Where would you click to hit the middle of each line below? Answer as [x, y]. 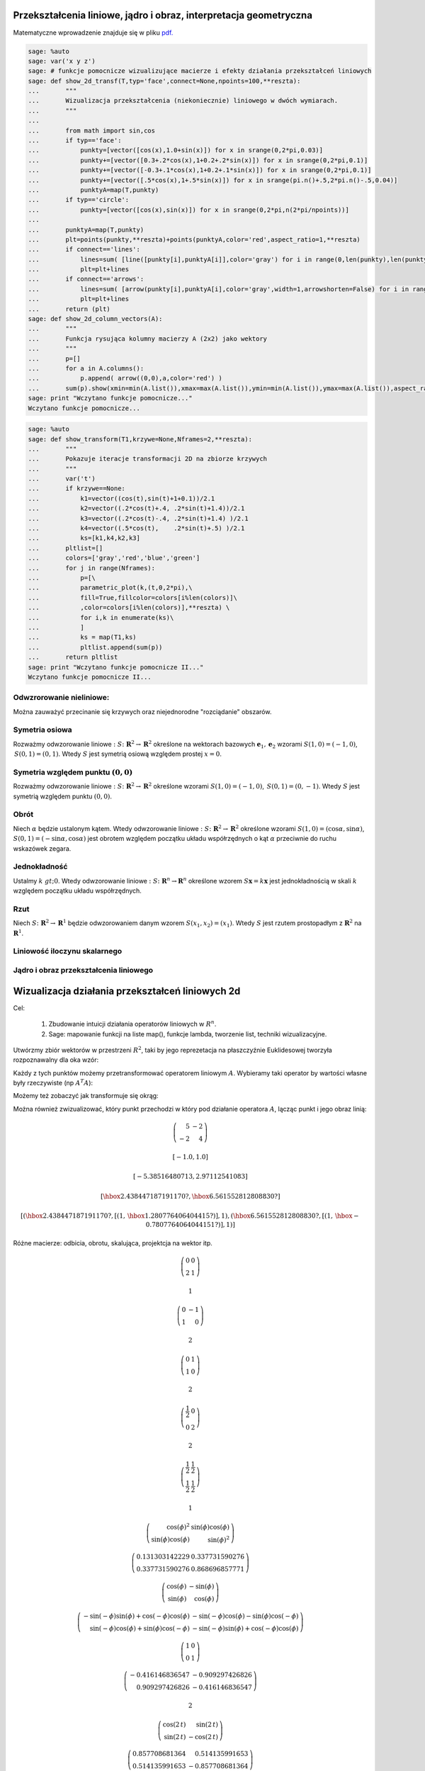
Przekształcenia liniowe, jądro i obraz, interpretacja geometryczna [163, 15]
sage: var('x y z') [62, 61]
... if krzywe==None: [76, 488]
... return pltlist [73, 657]
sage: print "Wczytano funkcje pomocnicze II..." [116, 667]
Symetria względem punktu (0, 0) [73, 772]
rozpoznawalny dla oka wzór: [56, 1060]
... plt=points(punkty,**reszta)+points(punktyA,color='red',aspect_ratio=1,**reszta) [194, 239]
